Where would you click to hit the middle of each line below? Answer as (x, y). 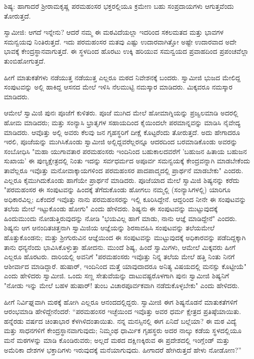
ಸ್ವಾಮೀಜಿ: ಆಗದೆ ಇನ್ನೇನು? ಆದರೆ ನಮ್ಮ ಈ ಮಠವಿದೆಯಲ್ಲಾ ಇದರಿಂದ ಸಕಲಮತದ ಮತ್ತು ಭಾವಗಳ (114, 32)
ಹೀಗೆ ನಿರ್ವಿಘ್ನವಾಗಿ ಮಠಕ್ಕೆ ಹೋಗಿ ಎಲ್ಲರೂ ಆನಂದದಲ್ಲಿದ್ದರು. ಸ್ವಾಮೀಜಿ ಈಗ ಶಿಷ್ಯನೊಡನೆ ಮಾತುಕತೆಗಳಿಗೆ (121, 302)
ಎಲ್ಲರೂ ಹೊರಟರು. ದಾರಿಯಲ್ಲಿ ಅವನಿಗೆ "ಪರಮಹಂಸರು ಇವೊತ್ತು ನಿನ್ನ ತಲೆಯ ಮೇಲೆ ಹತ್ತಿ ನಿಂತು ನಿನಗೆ (119, 257)
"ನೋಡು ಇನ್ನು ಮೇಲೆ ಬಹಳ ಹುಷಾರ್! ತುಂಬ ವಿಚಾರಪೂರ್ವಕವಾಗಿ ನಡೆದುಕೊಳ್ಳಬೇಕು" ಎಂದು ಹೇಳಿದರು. (122, 285)
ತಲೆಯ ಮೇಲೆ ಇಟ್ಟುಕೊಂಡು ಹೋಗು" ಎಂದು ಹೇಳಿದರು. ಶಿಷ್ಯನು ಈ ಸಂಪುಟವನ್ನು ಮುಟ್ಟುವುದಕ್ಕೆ (111, 209)
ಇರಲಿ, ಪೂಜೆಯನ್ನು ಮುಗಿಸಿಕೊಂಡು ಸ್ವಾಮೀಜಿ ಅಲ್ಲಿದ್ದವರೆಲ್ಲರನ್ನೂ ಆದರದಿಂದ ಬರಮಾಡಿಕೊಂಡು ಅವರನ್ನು (121, 142)
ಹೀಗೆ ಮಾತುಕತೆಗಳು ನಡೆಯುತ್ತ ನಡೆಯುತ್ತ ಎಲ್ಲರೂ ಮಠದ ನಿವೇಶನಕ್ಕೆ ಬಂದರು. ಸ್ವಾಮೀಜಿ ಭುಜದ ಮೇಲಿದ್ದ (122, 77)
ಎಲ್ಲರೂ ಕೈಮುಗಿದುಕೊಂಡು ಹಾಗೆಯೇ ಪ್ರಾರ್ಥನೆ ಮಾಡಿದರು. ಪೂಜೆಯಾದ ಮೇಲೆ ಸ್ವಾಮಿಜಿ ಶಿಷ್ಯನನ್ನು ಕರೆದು (122, 180)
